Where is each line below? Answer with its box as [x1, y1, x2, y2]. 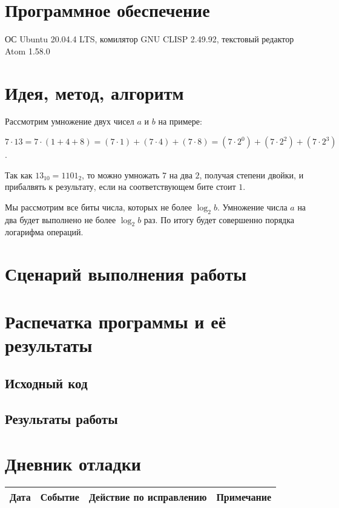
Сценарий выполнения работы [5, 261, 247, 286]
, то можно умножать [82, 168, 160, 181]
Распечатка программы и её [5, 308, 226, 333]
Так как [5, 168, 33, 181]
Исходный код [5, 374, 88, 392]
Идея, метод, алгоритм [5, 80, 184, 105]
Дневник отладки [5, 451, 141, 475]
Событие [40, 489, 79, 504]
